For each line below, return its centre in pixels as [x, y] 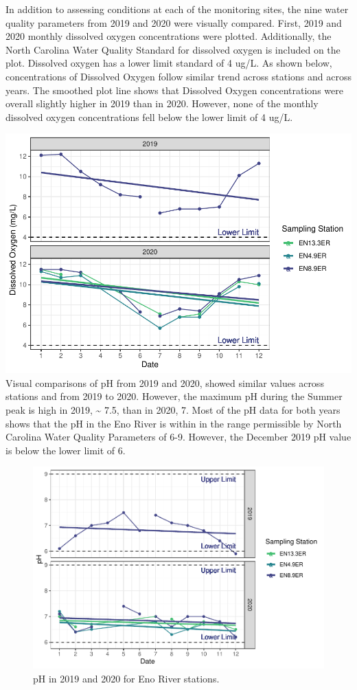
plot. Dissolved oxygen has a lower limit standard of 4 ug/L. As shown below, [169, 63]
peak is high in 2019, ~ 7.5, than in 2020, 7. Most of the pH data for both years [173, 410]
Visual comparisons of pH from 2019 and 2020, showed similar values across [165, 382]
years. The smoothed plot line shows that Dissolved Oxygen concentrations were [174, 90]
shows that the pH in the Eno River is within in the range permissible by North [174, 423]
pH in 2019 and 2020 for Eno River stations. [126, 678]
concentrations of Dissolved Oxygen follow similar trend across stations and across [178, 76]
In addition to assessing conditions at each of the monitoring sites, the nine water [177, 9]
